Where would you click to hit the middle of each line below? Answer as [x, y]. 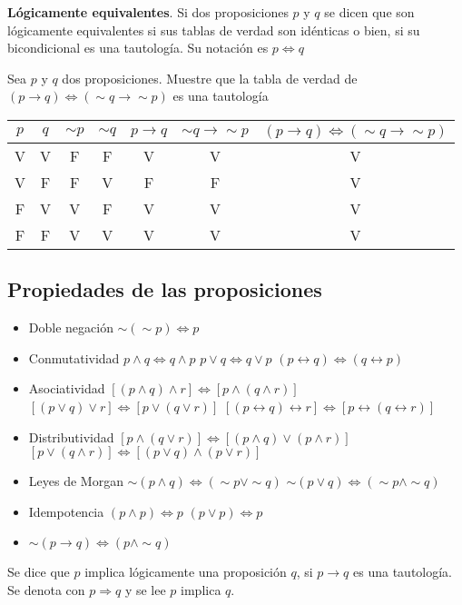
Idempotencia [66, 511]
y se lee [145, 589]
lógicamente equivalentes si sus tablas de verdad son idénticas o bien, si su [214, 30]
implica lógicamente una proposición [186, 572]
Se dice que [39, 572]
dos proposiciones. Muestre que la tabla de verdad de [210, 78]
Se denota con [46, 589]
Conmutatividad [74, 357]
